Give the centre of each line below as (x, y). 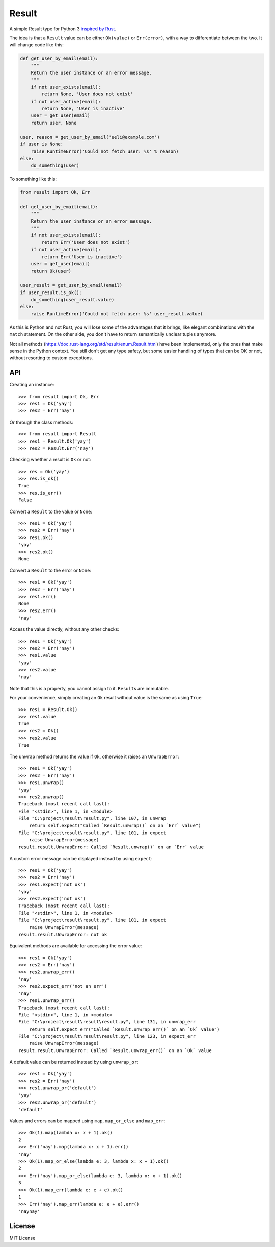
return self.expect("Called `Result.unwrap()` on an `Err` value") (115, 825)
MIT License (22, 1238)
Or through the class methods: (41, 422)
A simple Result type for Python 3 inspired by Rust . (63, 29)
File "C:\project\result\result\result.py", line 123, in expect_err (107, 1036)
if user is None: (42, 144)
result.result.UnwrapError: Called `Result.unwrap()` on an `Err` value (111, 847)
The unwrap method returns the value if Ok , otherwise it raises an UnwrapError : (94, 757)
